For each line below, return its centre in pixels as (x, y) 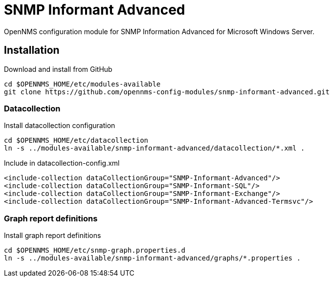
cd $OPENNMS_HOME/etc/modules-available (82, 84)
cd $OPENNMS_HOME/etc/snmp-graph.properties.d (95, 250)
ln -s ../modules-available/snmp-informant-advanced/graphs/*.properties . (152, 258)
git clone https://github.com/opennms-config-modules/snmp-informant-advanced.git (167, 92)
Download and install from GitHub (58, 69)
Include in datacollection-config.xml (62, 163)
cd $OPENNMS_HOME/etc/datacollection (76, 140)
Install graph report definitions (53, 236)
